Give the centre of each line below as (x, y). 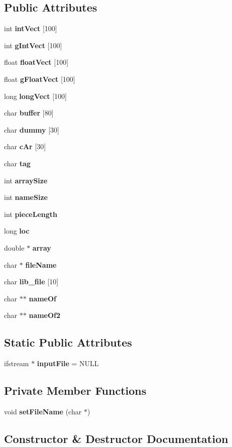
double (14, 247)
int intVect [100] (31, 28)
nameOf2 (45, 315)
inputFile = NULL (68, 363)
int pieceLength (31, 214)
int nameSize (26, 197)
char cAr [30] (25, 146)
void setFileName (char (43, 411)
